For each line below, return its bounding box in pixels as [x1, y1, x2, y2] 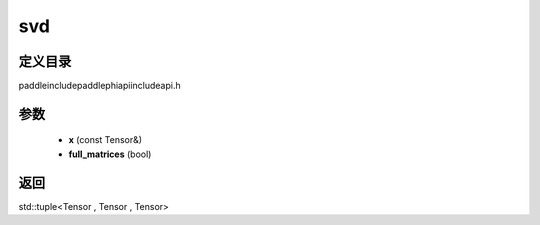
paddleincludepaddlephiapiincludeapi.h [18, 80, 181, 92]
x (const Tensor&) [68, 134, 143, 146]
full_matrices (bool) [68, 148, 152, 160]
